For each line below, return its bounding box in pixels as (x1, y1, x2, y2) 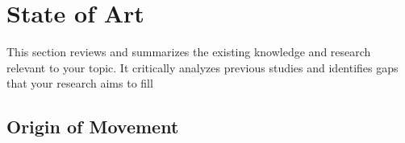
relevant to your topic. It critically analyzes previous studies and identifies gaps (6, 59, 399, 76)
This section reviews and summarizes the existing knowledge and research (6, 43, 371, 60)
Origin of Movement (6, 114, 179, 139)
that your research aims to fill (6, 75, 153, 92)
